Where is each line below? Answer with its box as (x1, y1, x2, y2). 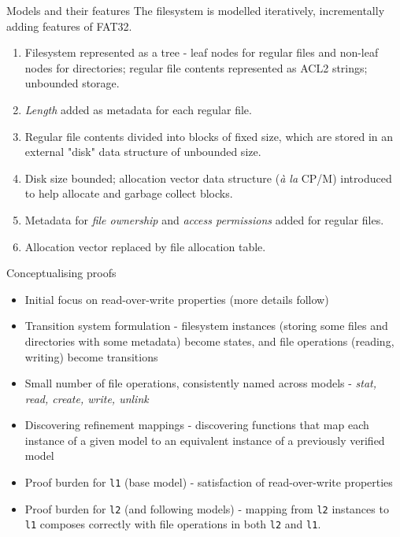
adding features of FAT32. (6, 17, 132, 34)
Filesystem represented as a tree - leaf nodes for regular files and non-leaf (24, 44, 379, 61)
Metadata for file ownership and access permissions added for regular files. (24, 211, 384, 228)
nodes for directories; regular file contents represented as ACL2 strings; (24, 59, 368, 76)
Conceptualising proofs (6, 265, 117, 281)
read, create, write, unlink (24, 390, 149, 406)
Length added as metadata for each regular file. (24, 101, 252, 117)
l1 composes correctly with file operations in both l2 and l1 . (24, 516, 321, 532)
